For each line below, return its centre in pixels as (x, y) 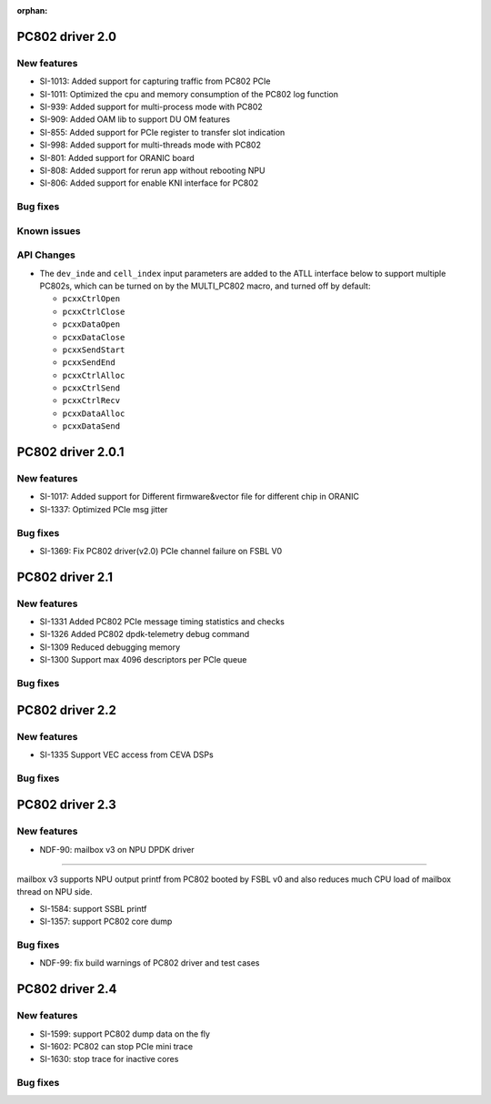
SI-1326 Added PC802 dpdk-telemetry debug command (145, 634)
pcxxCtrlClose (94, 311)
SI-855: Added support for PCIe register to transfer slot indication (162, 132)
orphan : (32, 10)
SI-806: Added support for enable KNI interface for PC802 (149, 183)
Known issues (49, 230)
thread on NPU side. (55, 892)
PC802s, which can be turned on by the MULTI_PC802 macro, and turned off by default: (205, 286)
